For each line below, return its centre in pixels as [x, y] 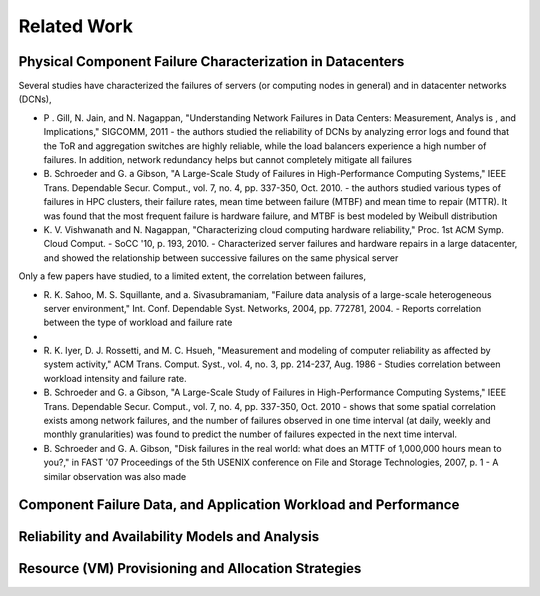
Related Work [76, 26]
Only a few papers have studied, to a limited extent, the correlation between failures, [192, 276]
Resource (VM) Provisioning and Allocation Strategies [190, 568]
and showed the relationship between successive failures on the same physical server [221, 257]
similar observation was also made [115, 476]
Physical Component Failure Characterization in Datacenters [211, 61]
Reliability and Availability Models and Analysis [169, 536]
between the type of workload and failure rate [138, 322]
